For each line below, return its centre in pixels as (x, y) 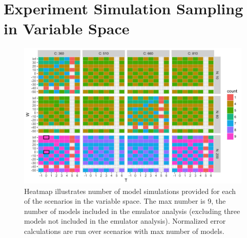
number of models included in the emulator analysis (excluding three (132, 211)
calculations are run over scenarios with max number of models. (124, 231)
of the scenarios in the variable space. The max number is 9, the (125, 201)
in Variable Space (67, 28)
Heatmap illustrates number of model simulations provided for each (130, 191)
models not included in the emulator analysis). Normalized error (125, 221)
